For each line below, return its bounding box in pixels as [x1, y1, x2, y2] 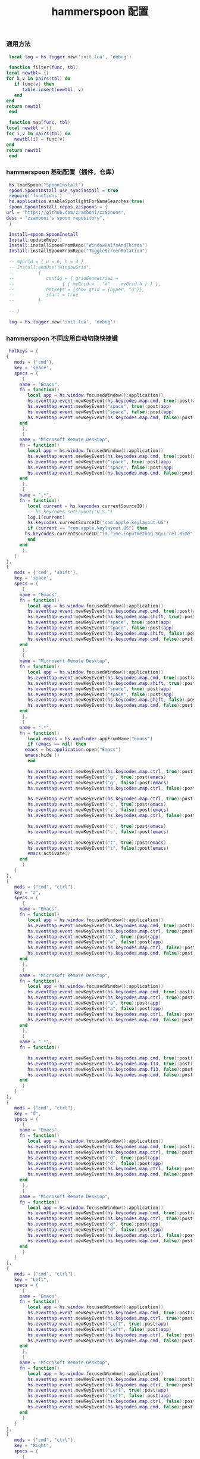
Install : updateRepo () [8, 237, 62, 243]
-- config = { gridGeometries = [8, 275, 118, 281]
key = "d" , [14, 1111, 42, 1117]
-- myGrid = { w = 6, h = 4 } [8, 259, 84, 265]
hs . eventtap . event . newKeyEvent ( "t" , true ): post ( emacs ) [27, 840, 167, 846]
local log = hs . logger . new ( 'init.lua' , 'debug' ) [8, 54, 132, 60]
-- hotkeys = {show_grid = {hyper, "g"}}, [8, 286, 145, 292]
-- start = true [8, 292, 79, 298]
